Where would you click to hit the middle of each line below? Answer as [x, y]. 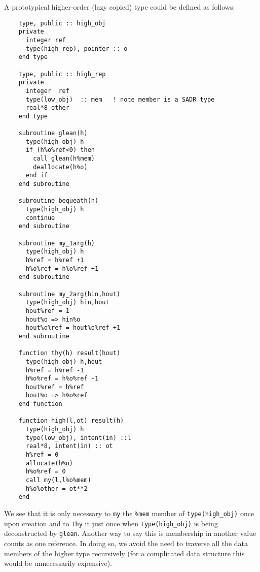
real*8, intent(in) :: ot [69, 446]
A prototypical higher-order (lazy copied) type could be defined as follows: [120, 7]
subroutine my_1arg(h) [57, 243]
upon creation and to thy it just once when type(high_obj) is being [111, 523]
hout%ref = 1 [47, 311]
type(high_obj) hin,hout [67, 303]
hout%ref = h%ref [55, 387]
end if [36, 176]
